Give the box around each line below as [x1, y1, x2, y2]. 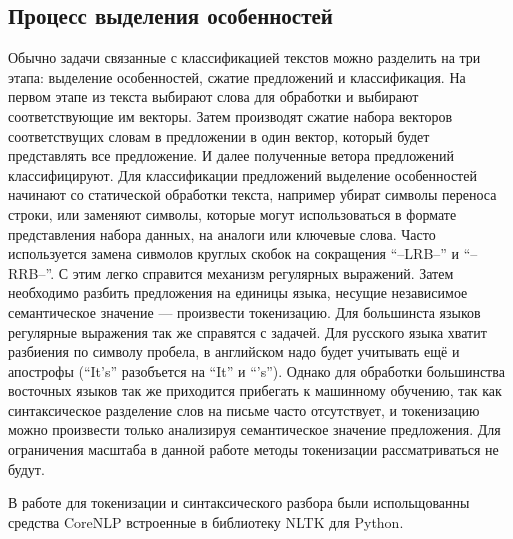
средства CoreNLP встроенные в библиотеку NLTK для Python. [8, 511, 404, 532]
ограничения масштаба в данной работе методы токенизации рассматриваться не [8, 439, 499, 460]
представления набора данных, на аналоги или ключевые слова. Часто [8, 223, 436, 244]
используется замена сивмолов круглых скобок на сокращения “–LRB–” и [8, 243, 460, 264]
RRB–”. [8, 262, 55, 283]
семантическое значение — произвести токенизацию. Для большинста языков [8, 301, 481, 322]
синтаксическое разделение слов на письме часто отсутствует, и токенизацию [8, 399, 480, 420]
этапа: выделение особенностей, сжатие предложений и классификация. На [8, 66, 466, 87]
